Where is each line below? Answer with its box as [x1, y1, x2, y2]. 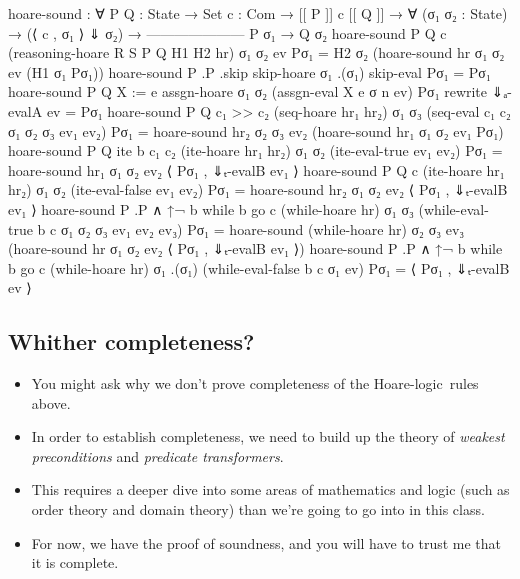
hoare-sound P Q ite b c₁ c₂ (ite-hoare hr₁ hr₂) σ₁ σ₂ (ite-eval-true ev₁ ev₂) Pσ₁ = [8, 140, 503, 161]
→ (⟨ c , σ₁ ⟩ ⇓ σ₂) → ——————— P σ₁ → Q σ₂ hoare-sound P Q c [8, 22, 447, 43]
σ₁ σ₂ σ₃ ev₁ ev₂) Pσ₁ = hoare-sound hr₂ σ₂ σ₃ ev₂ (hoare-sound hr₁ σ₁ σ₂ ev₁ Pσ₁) [8, 120, 504, 141]
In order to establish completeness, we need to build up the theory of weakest [31, 426, 505, 447]
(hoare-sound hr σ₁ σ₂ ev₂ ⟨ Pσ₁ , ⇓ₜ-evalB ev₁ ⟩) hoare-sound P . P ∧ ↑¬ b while [8, 238, 503, 259]
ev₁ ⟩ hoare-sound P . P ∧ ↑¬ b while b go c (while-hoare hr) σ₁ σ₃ [8, 198, 414, 219]
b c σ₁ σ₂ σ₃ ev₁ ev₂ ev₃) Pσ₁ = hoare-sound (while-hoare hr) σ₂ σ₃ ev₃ [37, 218, 465, 239]
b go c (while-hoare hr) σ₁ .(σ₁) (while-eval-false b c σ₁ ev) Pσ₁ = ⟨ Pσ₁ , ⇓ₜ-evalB [8, 257, 510, 278]
